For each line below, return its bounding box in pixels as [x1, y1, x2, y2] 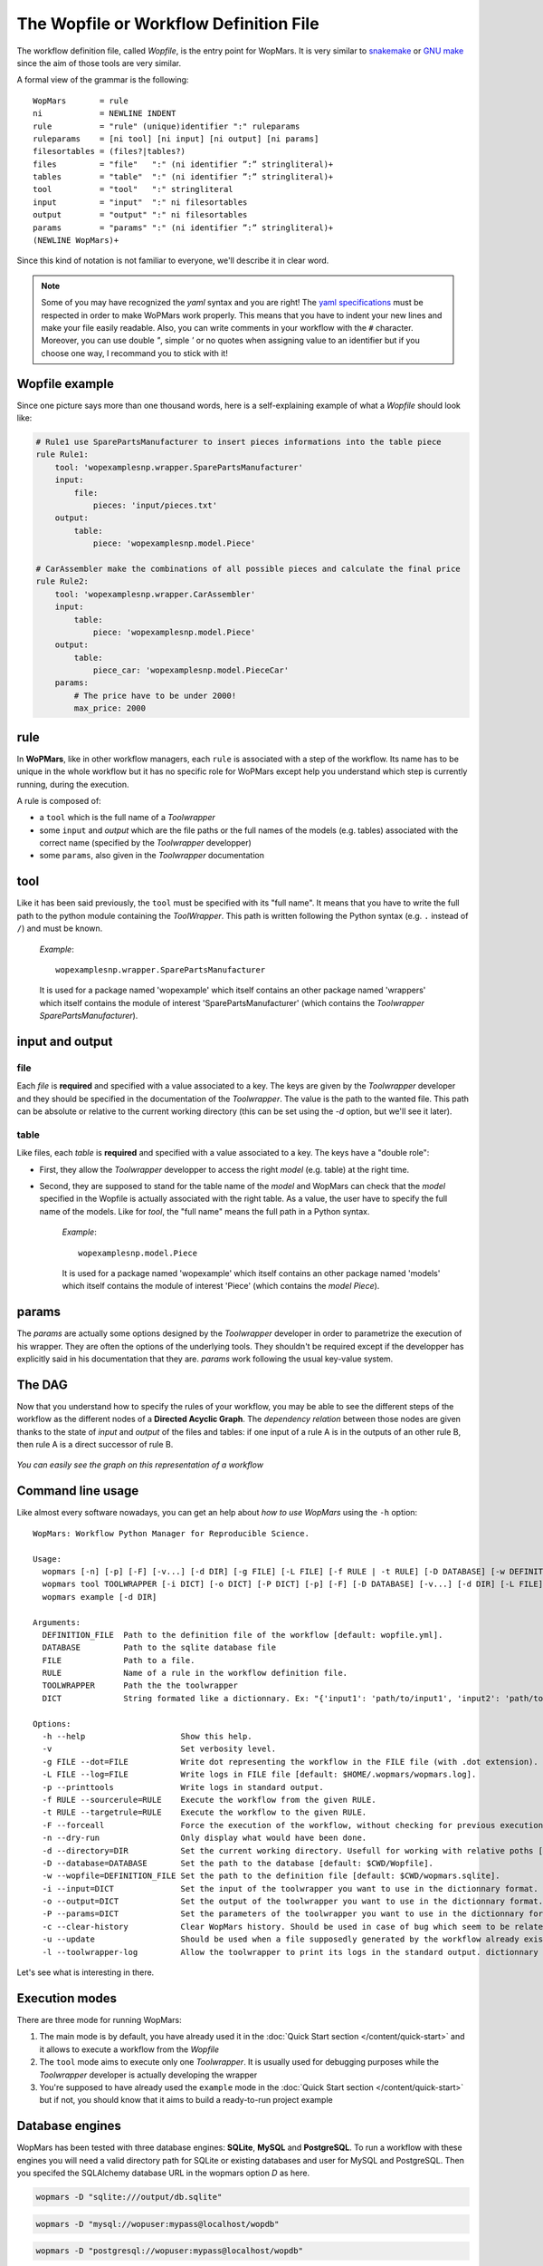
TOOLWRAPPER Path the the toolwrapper [42, 1680, 239, 1690]
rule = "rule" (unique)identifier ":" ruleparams [33, 121, 300, 131]
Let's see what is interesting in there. [16, 1967, 155, 1978]
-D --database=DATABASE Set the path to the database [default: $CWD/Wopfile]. [42, 1858, 434, 1868]
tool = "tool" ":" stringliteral [33, 184, 234, 195]
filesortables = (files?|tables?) [33, 146, 186, 157]
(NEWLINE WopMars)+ [33, 236, 119, 246]
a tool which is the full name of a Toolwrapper [39, 812, 216, 823]
